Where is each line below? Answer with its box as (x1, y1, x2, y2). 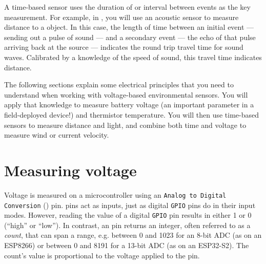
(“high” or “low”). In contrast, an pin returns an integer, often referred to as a (4, 219, 251, 230)
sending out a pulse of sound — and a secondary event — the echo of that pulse (4, 31, 256, 42)
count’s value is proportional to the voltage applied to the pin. (4, 250, 200, 260)
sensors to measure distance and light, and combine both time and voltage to (4, 119, 247, 130)
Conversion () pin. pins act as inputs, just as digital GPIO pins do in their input (4, 199, 256, 210)
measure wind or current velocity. (4, 129, 109, 140)
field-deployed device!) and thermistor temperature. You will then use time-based (4, 109, 259, 120)
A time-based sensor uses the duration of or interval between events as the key (4, 2, 251, 12)
